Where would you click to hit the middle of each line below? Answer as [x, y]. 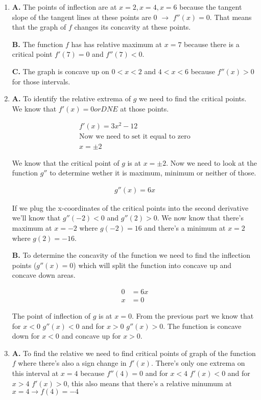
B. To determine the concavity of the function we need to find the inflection [131, 255]
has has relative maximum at [117, 44]
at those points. [145, 108]
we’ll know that [36, 218]
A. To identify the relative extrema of [71, 98]
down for [26, 336]
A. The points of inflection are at [64, 7]
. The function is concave [202, 326]
